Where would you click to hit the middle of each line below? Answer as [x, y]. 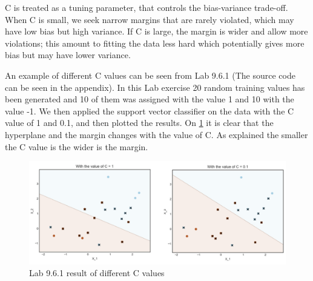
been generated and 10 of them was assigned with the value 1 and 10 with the [150, 99]
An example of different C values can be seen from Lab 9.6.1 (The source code [150, 75]
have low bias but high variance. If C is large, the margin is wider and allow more [156, 31]
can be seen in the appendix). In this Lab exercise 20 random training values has [155, 87]
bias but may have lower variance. [68, 55]
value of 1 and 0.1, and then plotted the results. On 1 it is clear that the [139, 123]
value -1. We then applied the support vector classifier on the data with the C [150, 111]
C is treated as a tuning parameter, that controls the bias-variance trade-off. [147, 7]
